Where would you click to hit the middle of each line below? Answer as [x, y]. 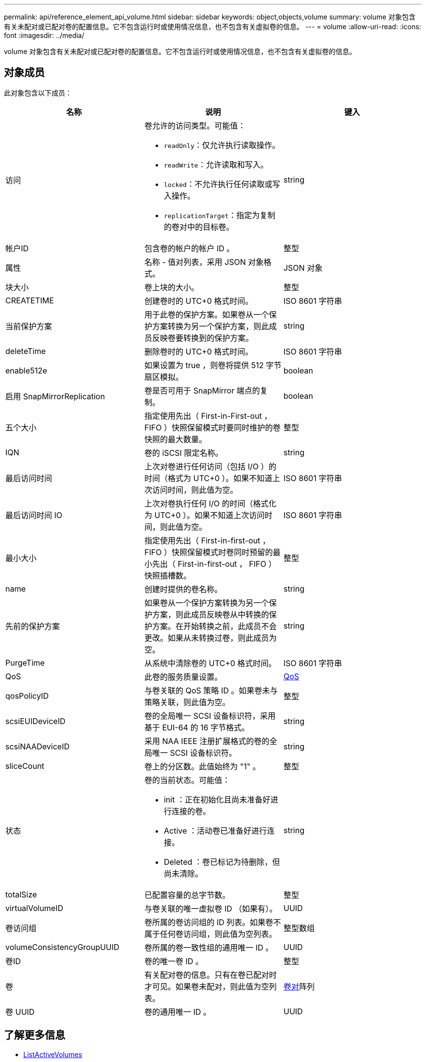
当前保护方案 [29, 326]
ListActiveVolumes [53, 1054]
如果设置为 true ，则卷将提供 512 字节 [213, 365]
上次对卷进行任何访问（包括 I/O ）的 [210, 466]
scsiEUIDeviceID [35, 721]
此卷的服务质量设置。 [183, 677]
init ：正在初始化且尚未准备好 [217, 799]
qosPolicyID [27, 696]
